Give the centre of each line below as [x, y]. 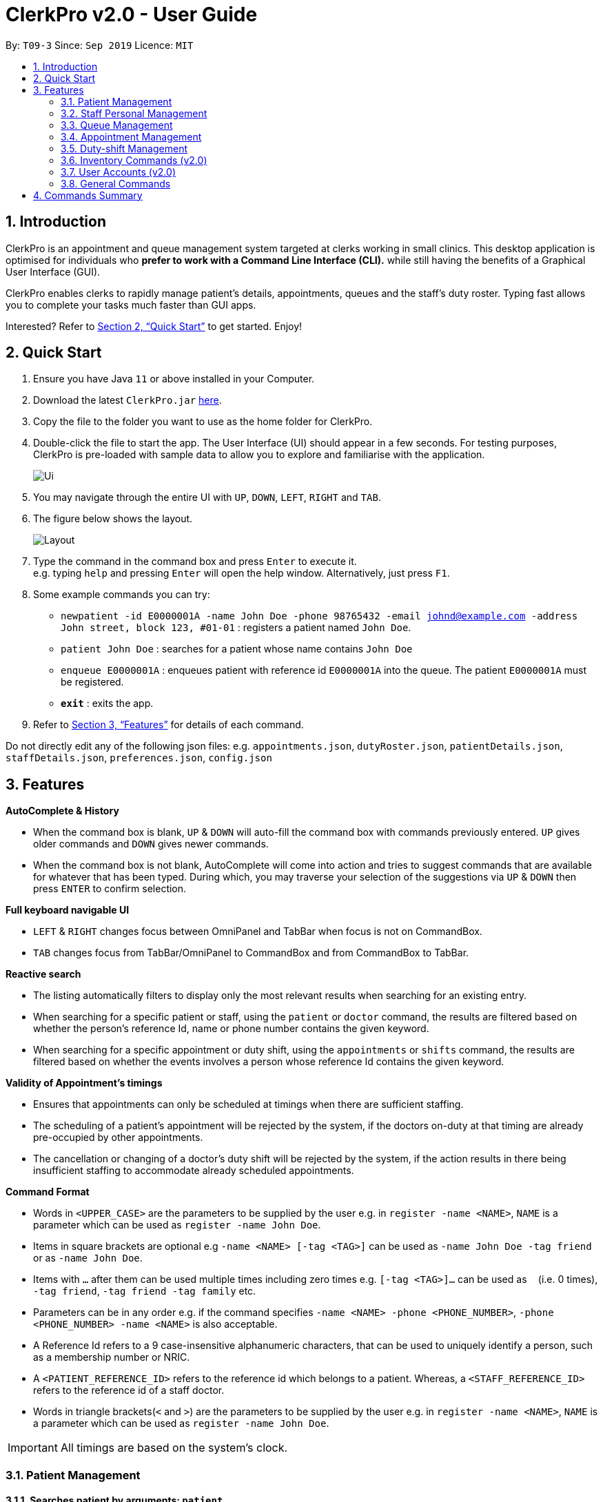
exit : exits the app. [107, 703]
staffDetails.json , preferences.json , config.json [139, 758]
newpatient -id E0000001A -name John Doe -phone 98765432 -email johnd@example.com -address [319, 616]
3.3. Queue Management [117, 125]
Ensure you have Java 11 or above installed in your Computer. [174, 379]
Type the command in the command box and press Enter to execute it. [195, 562]
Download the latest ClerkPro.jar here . [127, 400]
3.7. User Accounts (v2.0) [118, 172]
